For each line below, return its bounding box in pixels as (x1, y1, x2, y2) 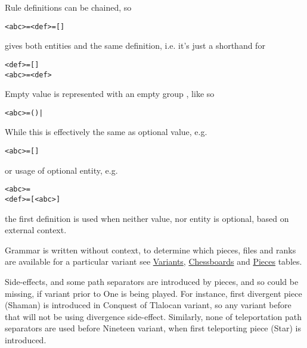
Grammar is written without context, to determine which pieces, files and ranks (5, 243, 296, 256)
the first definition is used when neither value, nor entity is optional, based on (5, 212, 289, 224)
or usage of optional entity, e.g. (5, 164, 118, 176)
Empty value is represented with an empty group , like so (5, 87, 215, 100)
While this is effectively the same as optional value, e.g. (5, 126, 207, 138)
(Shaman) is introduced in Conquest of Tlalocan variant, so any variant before (5, 299, 292, 311)
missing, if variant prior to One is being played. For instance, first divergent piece (5, 287, 302, 299)
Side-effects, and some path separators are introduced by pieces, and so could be (5, 275, 299, 287)
